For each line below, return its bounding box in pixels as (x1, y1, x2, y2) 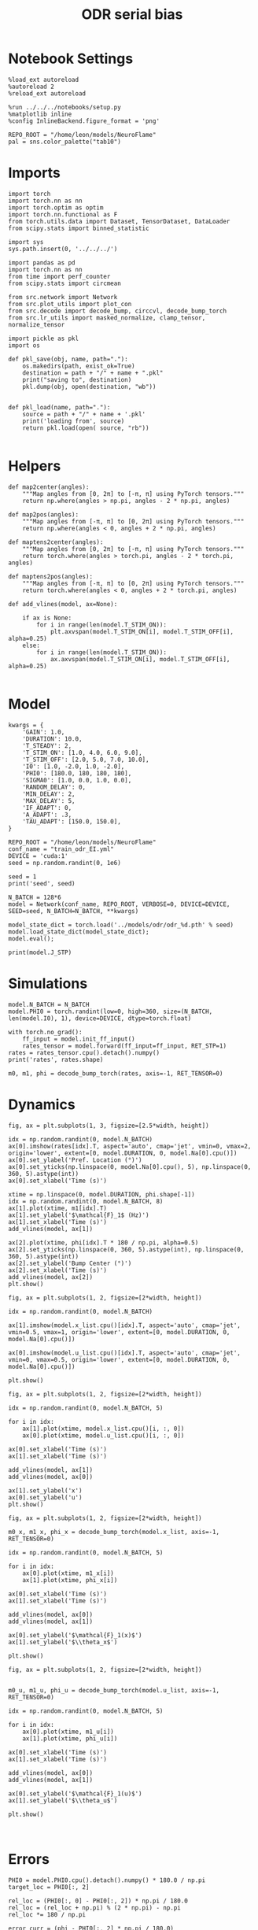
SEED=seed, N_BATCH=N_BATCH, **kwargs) (8, 907, 139, 915)
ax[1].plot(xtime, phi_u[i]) (22, 1734, 118, 1743)
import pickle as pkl (8, 335, 79, 342)
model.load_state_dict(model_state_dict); (8, 927, 149, 936)
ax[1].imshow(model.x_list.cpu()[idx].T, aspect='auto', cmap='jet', (8, 1321, 241, 1329)
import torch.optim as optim (8, 203, 104, 212)
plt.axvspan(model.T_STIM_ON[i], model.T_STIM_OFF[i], (50, 627, 234, 635)
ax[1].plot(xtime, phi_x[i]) (22, 1576, 118, 1584)
